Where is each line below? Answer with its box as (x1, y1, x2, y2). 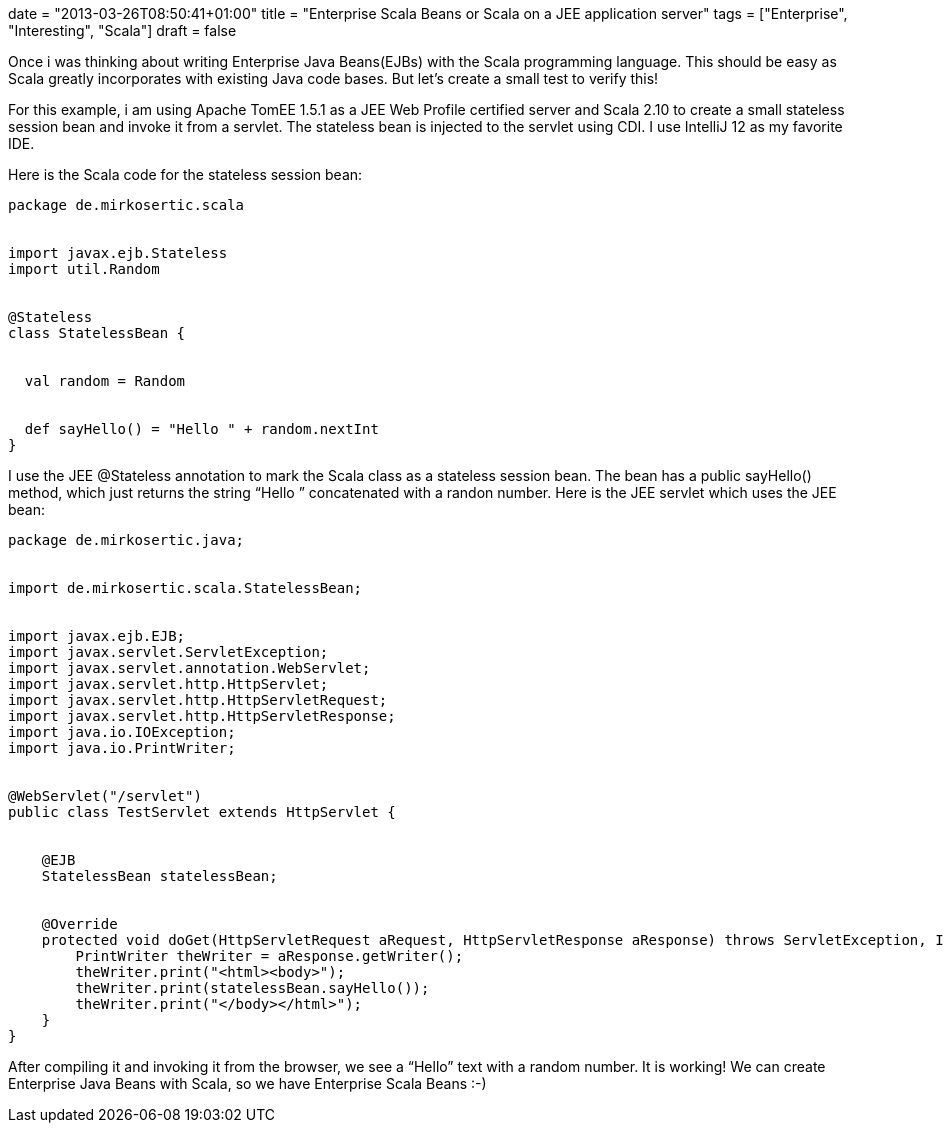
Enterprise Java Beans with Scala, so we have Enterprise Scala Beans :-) (8, 1075, 487, 1092)
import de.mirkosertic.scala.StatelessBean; (8, 580, 363, 596)
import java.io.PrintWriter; (8, 740, 236, 756)
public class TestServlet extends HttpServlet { (8, 804, 396, 820)
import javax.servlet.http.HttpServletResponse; (8, 708, 396, 724)
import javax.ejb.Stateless (8, 245, 228, 261)
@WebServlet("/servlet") (8, 788, 202, 804)
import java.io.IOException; (8, 724, 236, 740)
